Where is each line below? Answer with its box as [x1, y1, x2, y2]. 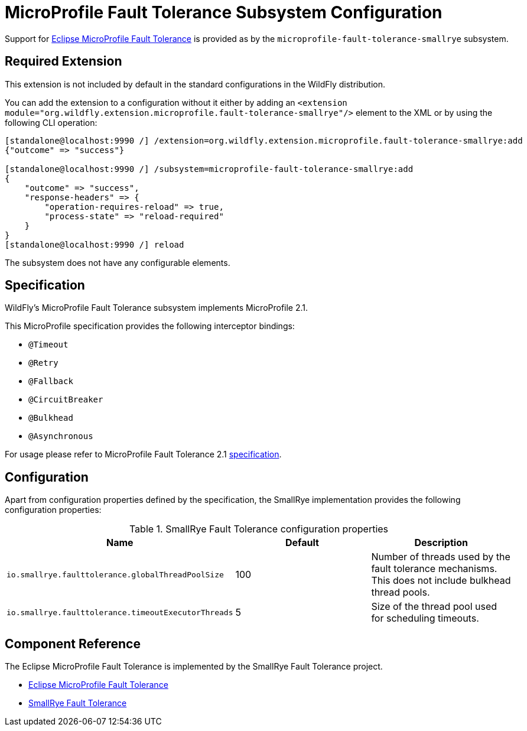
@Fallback [28, 376, 73, 386]
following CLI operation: [5, 117, 97, 128]
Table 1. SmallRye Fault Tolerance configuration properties [129, 523, 389, 535]
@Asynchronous [28, 431, 93, 441]
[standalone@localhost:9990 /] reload [5, 239, 184, 249]
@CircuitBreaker [28, 395, 103, 405]
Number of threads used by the [371, 551, 510, 563]
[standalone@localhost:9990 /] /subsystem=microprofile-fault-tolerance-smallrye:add [5, 164, 414, 174]
